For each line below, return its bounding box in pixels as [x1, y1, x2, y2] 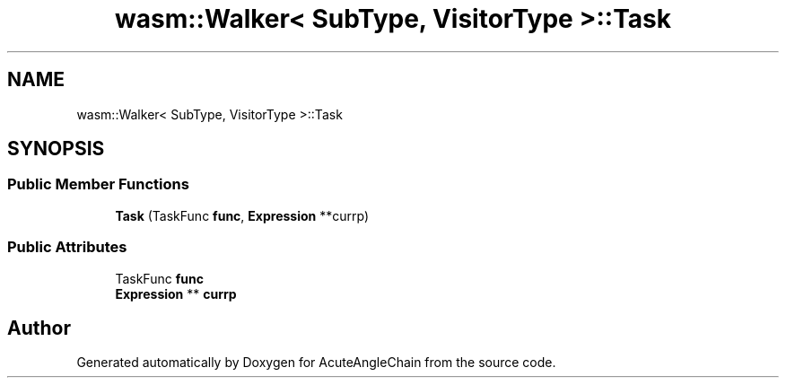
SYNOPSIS [7, 137, 105, 161]
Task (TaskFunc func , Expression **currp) [115, 207, 370, 223]
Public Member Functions [7, 175, 189, 194]
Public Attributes [7, 238, 127, 257]
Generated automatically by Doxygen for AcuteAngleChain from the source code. [76, 354, 556, 371]
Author [7, 316, 71, 339]
